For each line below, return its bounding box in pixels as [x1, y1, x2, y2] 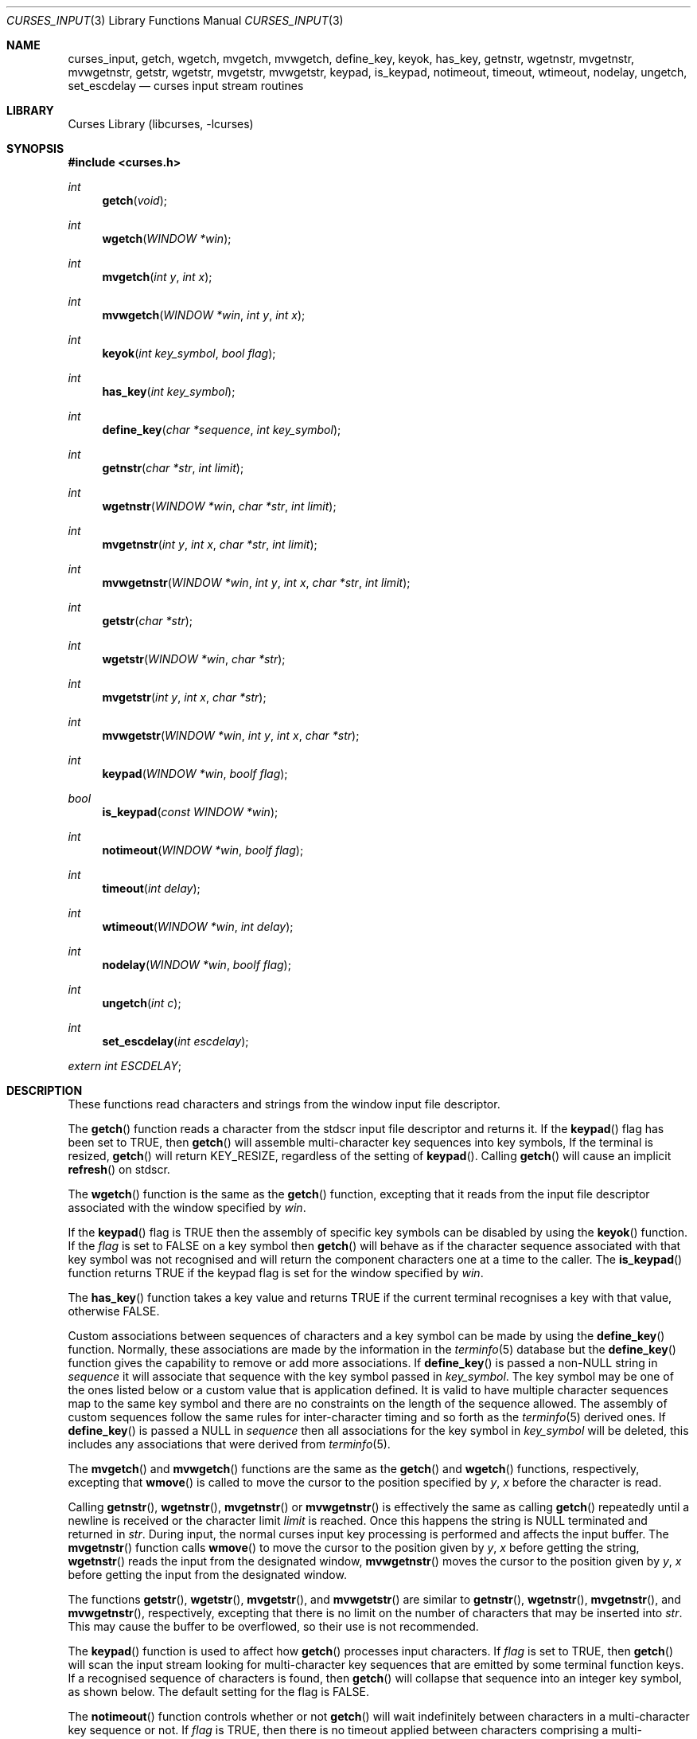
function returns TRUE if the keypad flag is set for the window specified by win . [68, 1266, 484, 1280]
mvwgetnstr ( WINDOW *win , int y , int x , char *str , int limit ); [102, 576, 411, 589]
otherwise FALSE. [68, 1304, 160, 1318]
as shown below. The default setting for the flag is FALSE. [68, 1685, 369, 1698]
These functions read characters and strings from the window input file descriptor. [68, 1097, 500, 1111]
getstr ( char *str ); [102, 614, 193, 627]
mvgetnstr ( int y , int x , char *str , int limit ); [102, 537, 317, 551]
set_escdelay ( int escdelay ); [102, 1034, 249, 1048]
